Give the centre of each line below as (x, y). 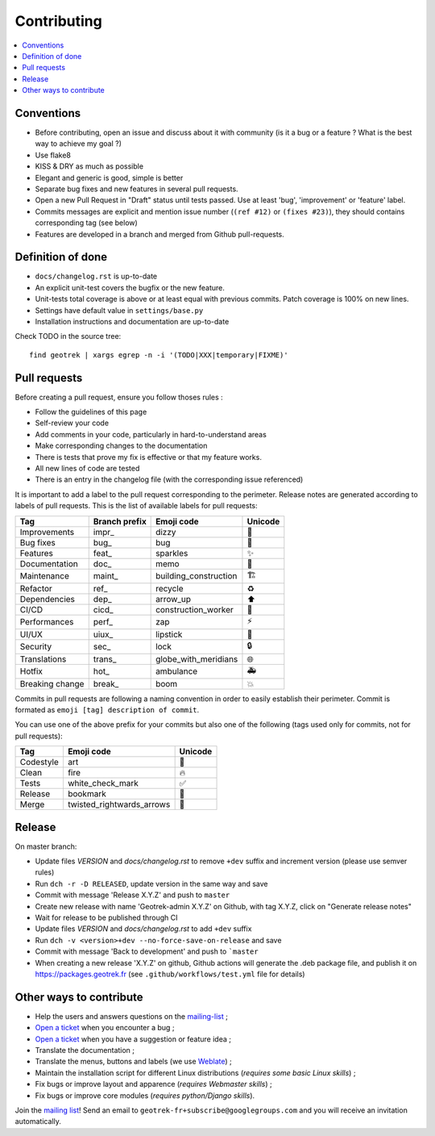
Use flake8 (53, 155)
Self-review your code (72, 423)
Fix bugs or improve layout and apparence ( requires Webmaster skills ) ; (154, 1084)
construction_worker (195, 609)
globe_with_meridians (197, 659)
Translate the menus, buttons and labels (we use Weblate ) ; (134, 1062)
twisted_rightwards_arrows (119, 804)
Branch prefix (120, 521)
